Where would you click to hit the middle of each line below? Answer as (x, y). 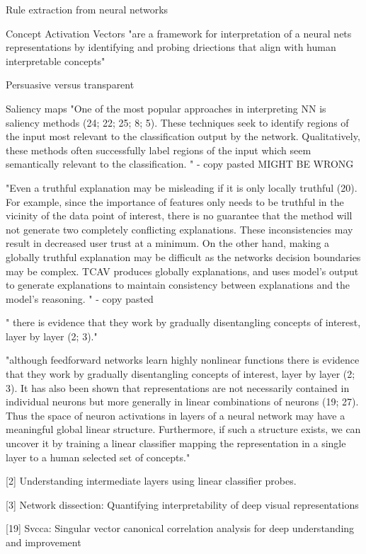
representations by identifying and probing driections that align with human (171, 47)
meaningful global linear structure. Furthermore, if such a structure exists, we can (183, 429)
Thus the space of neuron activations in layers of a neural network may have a (176, 415)
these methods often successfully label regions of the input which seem (159, 150)
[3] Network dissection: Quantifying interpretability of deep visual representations (182, 504)
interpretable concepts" (56, 60)
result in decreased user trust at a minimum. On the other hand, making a (168, 243)
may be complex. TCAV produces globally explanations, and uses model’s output (182, 271)
